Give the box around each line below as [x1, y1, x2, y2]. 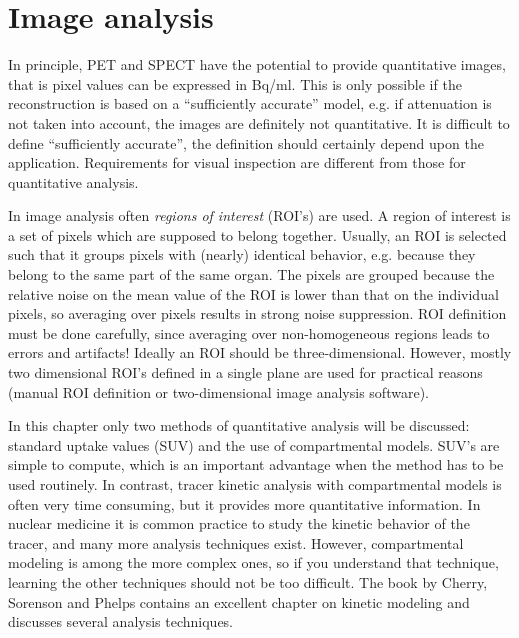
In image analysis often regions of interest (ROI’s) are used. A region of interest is [8, 205, 511, 226]
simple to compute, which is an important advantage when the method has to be [8, 454, 504, 475]
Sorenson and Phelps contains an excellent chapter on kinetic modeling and [8, 591, 470, 612]
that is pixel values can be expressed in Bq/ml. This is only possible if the [8, 73, 462, 94]
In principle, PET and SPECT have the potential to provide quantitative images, [8, 54, 506, 75]
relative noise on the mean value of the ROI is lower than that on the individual [8, 283, 499, 304]
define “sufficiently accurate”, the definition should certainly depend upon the [8, 132, 484, 153]
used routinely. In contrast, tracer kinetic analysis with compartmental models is [8, 474, 502, 494]
